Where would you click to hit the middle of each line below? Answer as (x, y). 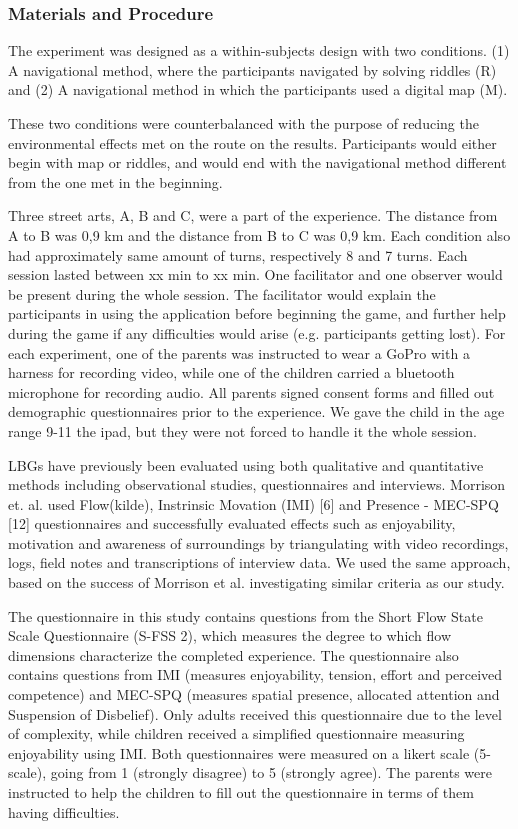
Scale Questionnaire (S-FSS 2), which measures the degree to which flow (230, 635)
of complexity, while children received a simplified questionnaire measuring (236, 733)
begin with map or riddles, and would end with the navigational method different (257, 162)
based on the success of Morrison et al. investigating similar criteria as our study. (256, 582)
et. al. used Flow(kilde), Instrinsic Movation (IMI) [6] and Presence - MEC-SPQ (253, 503)
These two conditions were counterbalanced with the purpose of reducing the (243, 123)
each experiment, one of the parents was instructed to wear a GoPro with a (239, 352)
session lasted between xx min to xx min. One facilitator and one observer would (255, 274)
